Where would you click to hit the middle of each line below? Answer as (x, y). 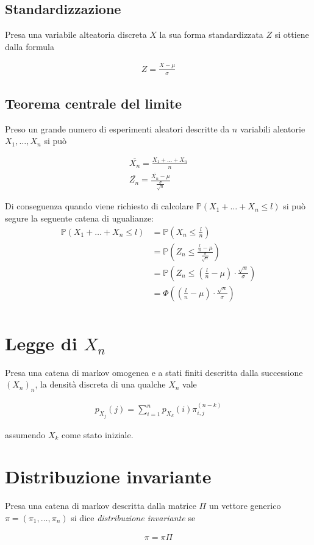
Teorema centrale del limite (94, 103)
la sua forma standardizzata (211, 34)
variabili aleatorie (273, 128)
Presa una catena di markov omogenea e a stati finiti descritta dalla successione (154, 372)
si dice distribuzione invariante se (133, 517)
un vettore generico (245, 506)
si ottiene (292, 34)
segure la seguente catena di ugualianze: (80, 218)
